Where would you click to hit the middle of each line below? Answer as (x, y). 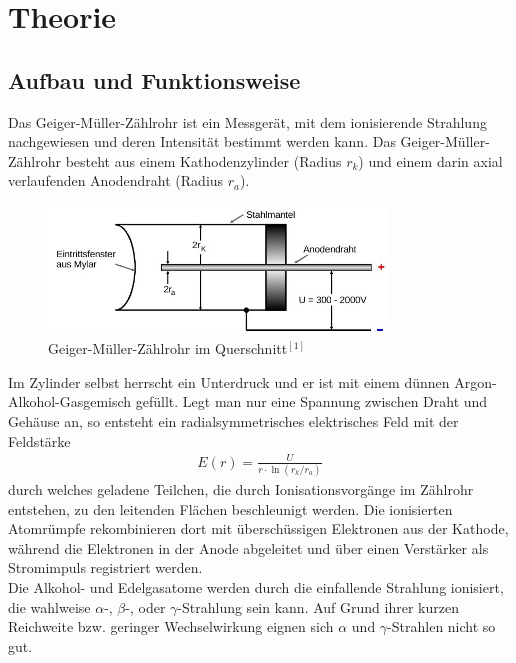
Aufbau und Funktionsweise (154, 79)
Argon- (475, 381)
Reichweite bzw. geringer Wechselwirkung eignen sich (171, 626)
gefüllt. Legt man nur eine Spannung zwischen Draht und (311, 401)
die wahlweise (49, 606)
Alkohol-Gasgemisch (70, 401)
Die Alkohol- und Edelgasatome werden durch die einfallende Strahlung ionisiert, (256, 587)
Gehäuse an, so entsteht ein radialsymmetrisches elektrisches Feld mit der (233, 421)
